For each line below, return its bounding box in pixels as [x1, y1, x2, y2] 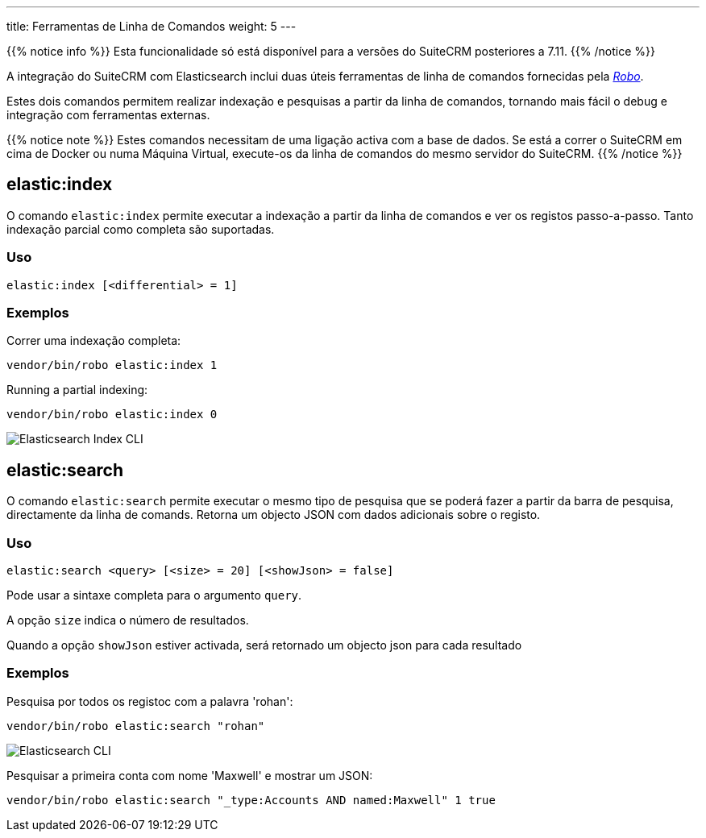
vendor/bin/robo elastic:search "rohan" [6, 719, 265, 732]
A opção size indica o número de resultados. [6, 612, 249, 627]
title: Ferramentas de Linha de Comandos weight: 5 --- [6, 19, 297, 33]
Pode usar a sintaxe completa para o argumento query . [6, 587, 302, 602]
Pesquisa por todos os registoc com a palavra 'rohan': [6, 694, 293, 708]
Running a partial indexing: [6, 383, 148, 397]
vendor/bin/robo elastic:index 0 [6, 408, 218, 421]
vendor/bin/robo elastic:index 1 [6, 359, 218, 372]
